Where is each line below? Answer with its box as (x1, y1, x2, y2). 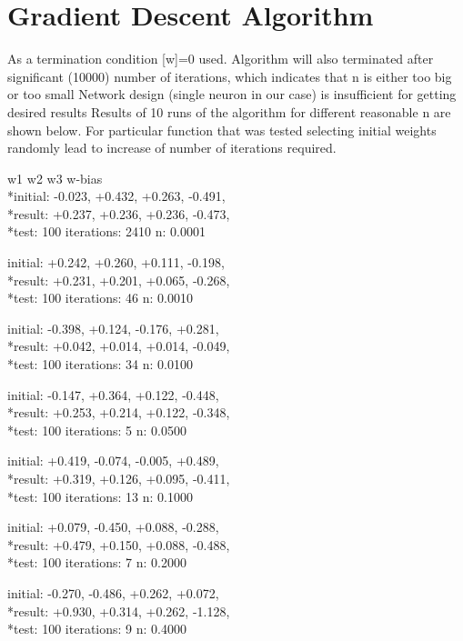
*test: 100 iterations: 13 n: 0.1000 (7, 486, 193, 506)
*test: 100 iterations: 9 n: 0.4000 (7, 619, 186, 638)
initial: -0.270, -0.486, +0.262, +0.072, (7, 583, 219, 602)
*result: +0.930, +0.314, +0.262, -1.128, (7, 601, 230, 620)
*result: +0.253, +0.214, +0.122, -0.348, (7, 403, 230, 422)
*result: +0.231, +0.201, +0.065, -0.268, (7, 270, 230, 289)
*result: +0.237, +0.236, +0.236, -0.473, (7, 204, 230, 223)
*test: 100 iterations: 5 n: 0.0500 (7, 420, 186, 439)
